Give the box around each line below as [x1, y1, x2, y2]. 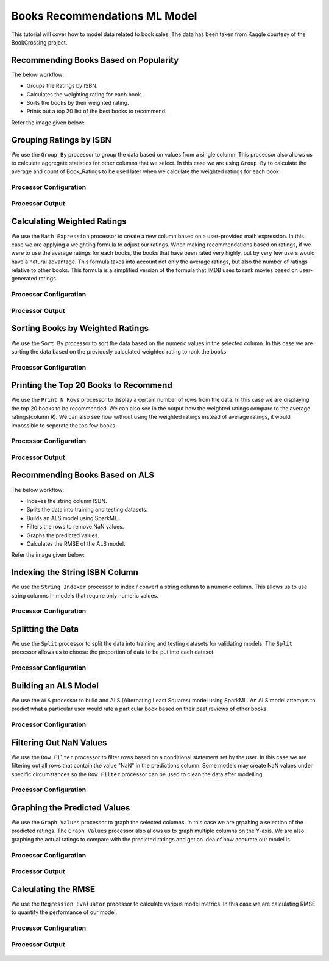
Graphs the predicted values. [26, 531, 100, 539]
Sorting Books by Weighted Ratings [11, 323, 149, 334]
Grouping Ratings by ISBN [11, 135, 112, 145]
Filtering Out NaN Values [11, 737, 107, 748]
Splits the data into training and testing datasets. [26, 506, 148, 513]
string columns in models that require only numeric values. [11, 591, 158, 599]
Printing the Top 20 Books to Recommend [11, 380, 173, 390]
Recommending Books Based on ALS [11, 470, 155, 480]
